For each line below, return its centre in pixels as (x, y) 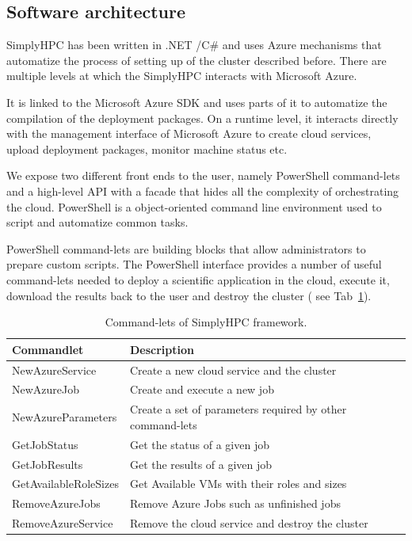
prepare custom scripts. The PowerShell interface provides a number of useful (194, 264)
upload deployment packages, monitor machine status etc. (147, 149)
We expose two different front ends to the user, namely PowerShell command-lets (203, 175)
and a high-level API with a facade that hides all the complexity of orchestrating (203, 190)
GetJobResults (48, 464)
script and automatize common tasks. (97, 222)
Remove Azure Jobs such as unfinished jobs (235, 503)
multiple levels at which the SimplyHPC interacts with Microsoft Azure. (182, 76)
